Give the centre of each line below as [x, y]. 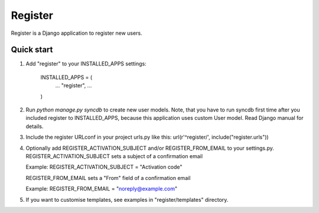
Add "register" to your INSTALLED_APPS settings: [86, 64]
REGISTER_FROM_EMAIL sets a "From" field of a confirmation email [108, 178]
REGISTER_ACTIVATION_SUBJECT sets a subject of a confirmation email [114, 156]
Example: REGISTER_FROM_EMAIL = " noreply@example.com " [101, 189]
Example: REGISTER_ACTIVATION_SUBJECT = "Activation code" [104, 167]
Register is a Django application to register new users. [77, 33]
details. [35, 126]
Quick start [32, 50]
